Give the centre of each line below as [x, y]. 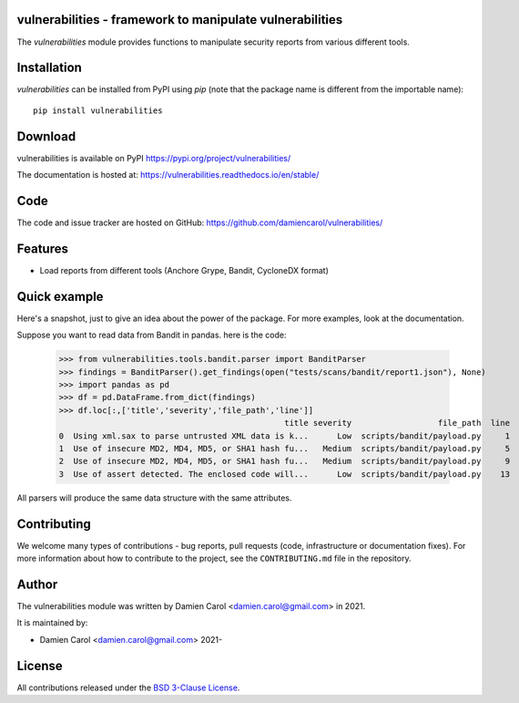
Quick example [60, 296]
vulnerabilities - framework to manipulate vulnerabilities [180, 20]
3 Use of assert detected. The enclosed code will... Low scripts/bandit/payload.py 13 [284, 474]
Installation [49, 68]
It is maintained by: [52, 623]
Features [42, 248]
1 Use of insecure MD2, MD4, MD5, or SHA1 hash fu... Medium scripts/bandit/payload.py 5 [284, 448]
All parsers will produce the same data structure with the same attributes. [154, 498]
